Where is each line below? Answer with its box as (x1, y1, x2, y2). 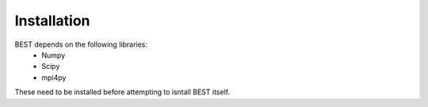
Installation (14, 12, 90, 29)
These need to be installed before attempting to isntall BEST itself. (14, 87, 230, 97)
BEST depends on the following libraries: (14, 40, 148, 49)
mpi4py (41, 72, 67, 82)
